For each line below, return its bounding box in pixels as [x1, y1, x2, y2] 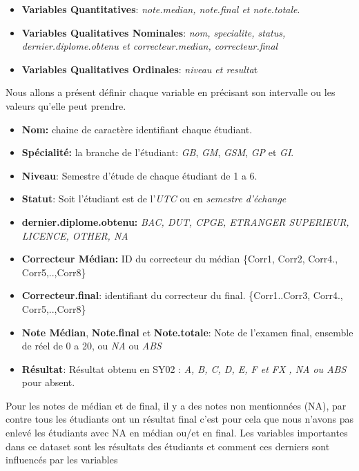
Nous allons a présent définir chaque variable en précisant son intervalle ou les [6, 85, 336, 99]
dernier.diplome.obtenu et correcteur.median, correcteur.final [21, 39, 278, 53]
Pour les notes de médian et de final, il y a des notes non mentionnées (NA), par [6, 398, 347, 412]
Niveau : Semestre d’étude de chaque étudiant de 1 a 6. [21, 168, 258, 182]
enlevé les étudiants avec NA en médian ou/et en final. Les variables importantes [6, 425, 348, 440]
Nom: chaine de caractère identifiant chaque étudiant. [21, 122, 253, 136]
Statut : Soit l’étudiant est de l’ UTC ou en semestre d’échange [21, 191, 287, 206]
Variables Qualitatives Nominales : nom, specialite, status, [21, 25, 286, 39]
